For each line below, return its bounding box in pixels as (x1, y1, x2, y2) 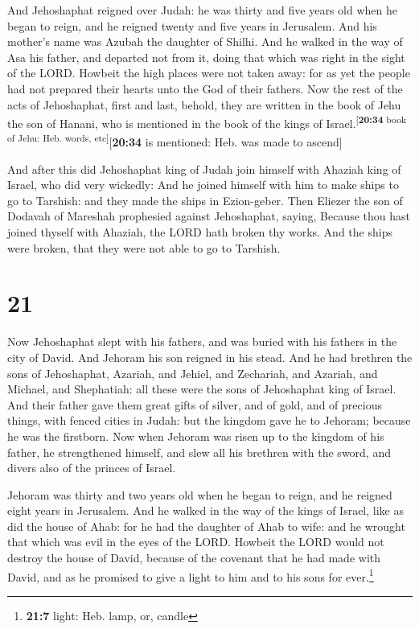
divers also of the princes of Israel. (7, 459, 176, 476)
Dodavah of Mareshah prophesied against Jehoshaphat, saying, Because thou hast (7, 208, 410, 224)
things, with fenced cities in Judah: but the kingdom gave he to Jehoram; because (7, 412, 411, 429)
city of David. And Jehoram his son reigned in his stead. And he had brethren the (7, 348, 413, 365)
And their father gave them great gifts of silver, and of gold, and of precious (7, 396, 382, 413)
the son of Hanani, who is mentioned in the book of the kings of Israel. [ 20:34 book (7, 113, 407, 131)
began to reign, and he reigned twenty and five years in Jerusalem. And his (7, 17, 377, 34)
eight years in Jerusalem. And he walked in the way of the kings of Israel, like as (7, 502, 404, 519)
